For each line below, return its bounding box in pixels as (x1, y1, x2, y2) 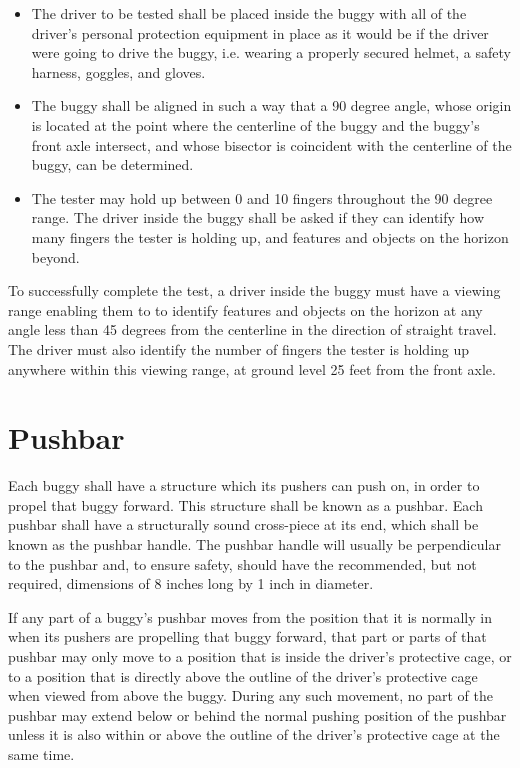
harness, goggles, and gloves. (31, 61, 206, 82)
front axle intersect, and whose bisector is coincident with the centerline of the (31, 134, 512, 155)
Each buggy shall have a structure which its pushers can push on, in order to (8, 475, 480, 496)
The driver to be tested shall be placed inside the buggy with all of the (31, 3, 467, 23)
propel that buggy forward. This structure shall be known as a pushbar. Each (8, 494, 483, 515)
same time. (8, 743, 75, 764)
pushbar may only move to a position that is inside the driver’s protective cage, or (8, 645, 512, 666)
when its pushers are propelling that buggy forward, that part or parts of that (8, 626, 487, 647)
